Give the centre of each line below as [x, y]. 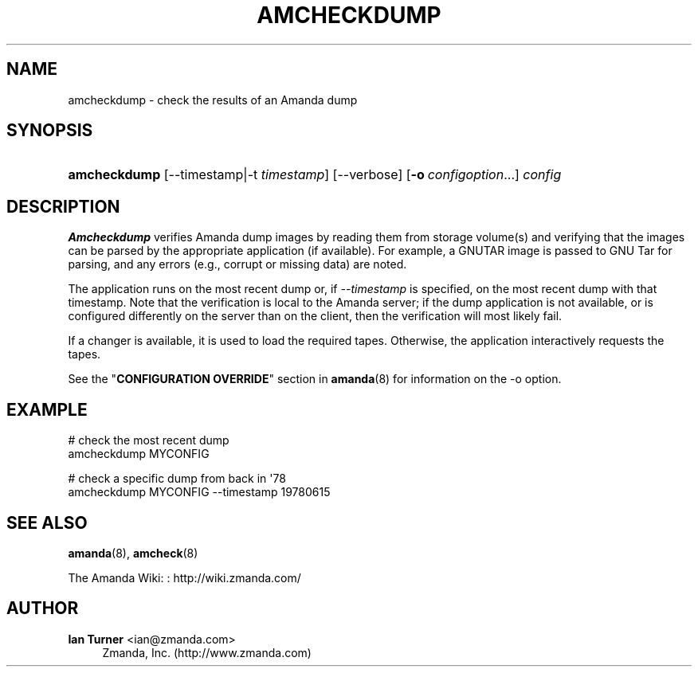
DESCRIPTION [63, 206]
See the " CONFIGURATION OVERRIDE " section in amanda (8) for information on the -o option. [315, 379]
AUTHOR [43, 608]
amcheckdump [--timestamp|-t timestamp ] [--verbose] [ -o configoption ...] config [315, 175]
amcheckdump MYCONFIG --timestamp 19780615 [199, 492]
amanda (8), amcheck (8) [133, 553]
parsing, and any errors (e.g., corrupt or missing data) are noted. [237, 264]
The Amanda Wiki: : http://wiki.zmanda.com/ [184, 577]
